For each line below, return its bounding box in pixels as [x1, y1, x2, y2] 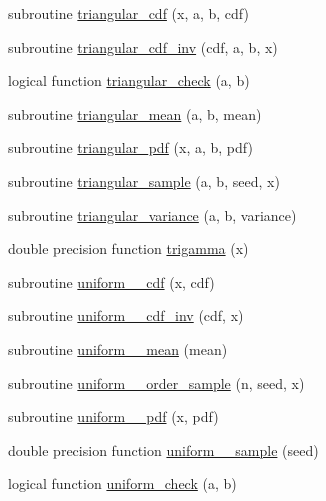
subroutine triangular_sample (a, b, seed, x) [8, 170, 280, 191]
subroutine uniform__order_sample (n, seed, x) [8, 372, 305, 393]
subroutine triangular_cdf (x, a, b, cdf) [8, 3, 249, 23]
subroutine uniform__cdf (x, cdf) [8, 271, 215, 292]
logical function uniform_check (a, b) [8, 473, 237, 494]
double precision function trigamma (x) [8, 238, 249, 259]
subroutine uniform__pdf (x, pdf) [8, 406, 219, 427]
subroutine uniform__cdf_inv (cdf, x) [8, 305, 244, 326]
